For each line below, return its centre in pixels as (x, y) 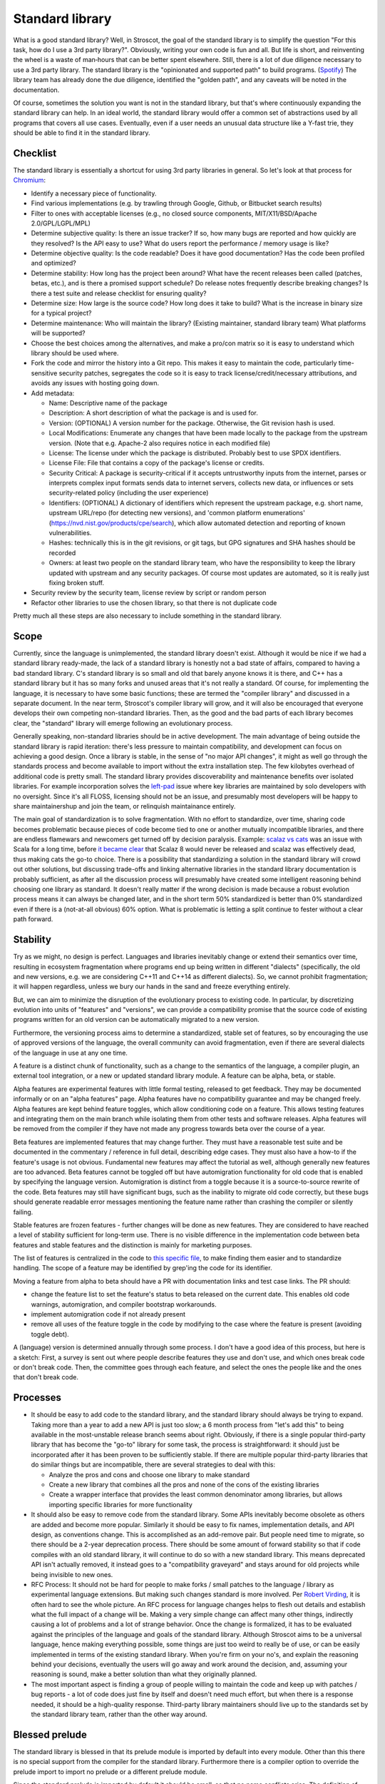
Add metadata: (53, 393)
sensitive (44, 373)
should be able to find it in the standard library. (82, 133)
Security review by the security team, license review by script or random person (149, 593)
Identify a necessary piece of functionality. (94, 193)
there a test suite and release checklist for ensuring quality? (119, 293)
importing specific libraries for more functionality (120, 1504)
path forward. (33, 919)
